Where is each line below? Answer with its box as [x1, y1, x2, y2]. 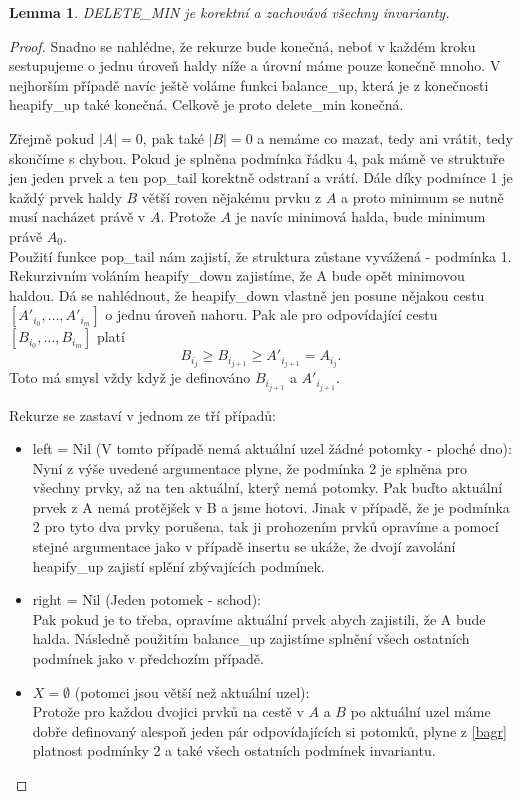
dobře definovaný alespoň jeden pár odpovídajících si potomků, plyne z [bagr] [32, 720, 507, 741]
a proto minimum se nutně [341, 186, 504, 207]
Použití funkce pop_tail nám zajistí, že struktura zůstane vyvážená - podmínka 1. [9, 245, 512, 266]
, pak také [142, 127, 204, 148]
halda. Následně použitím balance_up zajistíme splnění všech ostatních [32, 628, 470, 649]
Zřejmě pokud [9, 127, 95, 148]
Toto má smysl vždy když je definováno [9, 367, 251, 388]
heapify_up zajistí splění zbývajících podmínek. [32, 555, 325, 576]
